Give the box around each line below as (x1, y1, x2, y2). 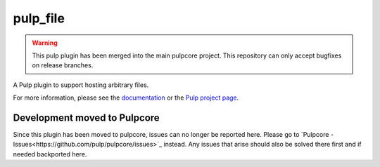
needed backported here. (13, 149, 87, 158)
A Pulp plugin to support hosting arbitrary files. (13, 81, 149, 89)
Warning (32, 39, 58, 47)
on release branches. (32, 61, 94, 69)
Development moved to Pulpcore (13, 112, 160, 123)
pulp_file (13, 11, 65, 26)
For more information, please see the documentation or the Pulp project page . (13, 93, 239, 102)
